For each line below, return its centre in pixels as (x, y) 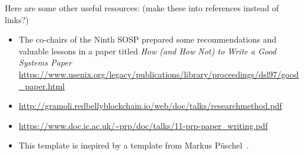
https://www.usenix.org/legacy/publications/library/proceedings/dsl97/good (159, 74)
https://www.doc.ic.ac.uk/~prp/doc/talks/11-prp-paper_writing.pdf (143, 125)
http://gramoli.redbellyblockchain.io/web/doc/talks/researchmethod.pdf (150, 106)
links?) (17, 19)
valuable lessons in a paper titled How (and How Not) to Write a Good (148, 51)
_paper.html (42, 85)
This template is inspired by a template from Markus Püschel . (134, 145)
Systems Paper (45, 62)
